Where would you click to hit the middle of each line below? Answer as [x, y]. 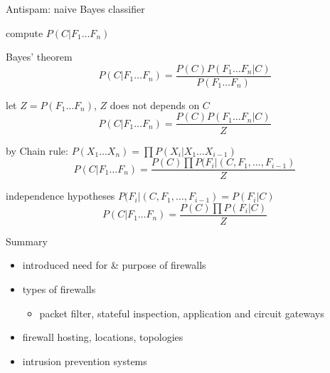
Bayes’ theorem [39, 57]
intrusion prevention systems [85, 361]
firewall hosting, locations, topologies [103, 337]
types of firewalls [59, 289]
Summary [27, 241]
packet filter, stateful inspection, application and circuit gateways [182, 313]
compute [25, 32]
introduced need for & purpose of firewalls [114, 265]
